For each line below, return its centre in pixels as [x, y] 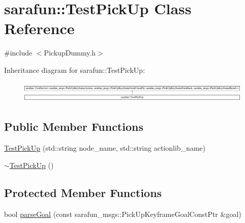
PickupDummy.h [70, 53]
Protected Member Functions [83, 192]
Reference [39, 28]
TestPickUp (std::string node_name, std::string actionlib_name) [105, 148]
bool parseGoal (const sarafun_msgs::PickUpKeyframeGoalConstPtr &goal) [123, 214]
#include [18, 53]
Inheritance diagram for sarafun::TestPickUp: [75, 69]
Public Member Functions [74, 127]
